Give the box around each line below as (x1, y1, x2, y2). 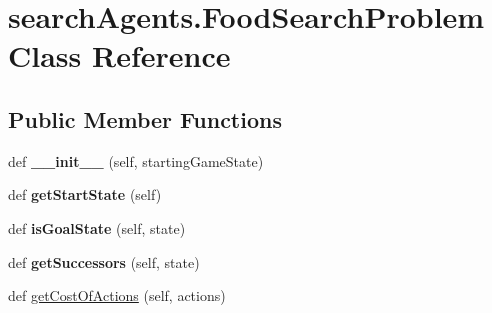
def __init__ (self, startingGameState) (8, 150, 264, 171)
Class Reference (8, 35, 231, 76)
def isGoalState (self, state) (8, 217, 186, 238)
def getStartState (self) (8, 184, 162, 205)
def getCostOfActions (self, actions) (8, 285, 226, 306)
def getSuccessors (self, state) (8, 251, 200, 272)
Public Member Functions (8, 103, 282, 134)
